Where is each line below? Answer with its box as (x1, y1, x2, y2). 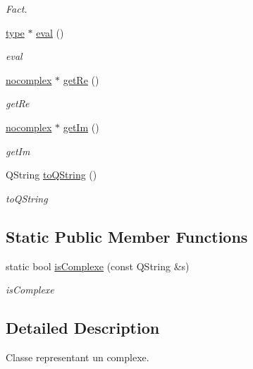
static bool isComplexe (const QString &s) (6, 258, 190, 273)
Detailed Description (6, 317, 160, 339)
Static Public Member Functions (6, 225, 248, 247)
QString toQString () (6, 167, 97, 182)
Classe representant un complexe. (6, 349, 149, 364)
